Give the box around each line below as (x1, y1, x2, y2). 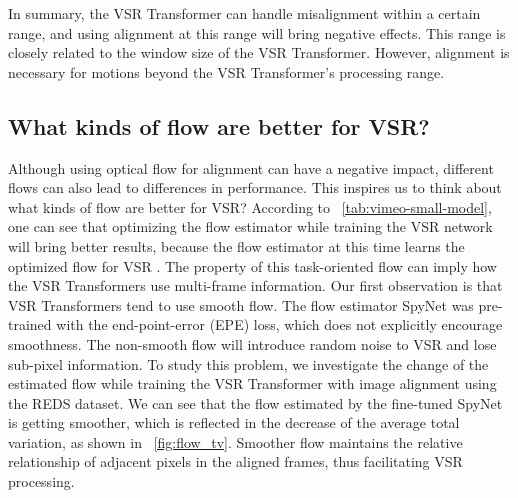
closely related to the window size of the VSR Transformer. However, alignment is (8, 42, 510, 63)
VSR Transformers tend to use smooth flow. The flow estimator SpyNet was (8, 294, 474, 315)
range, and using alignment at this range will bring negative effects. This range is (8, 22, 506, 43)
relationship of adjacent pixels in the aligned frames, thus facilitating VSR (8, 451, 463, 472)
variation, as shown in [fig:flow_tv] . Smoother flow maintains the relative (8, 431, 463, 452)
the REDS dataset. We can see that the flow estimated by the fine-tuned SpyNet (8, 392, 503, 413)
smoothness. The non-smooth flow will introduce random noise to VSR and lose (8, 333, 497, 354)
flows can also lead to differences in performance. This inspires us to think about (8, 177, 502, 198)
